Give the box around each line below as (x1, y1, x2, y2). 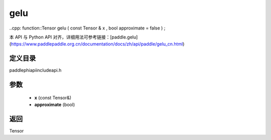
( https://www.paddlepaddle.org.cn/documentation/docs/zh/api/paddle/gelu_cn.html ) (9, 41, 185, 47)
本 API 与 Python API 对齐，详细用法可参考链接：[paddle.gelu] (9, 34, 138, 40)
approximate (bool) (34, 101, 75, 107)
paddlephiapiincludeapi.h (9, 67, 62, 73)
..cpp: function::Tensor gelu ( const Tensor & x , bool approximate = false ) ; (9, 25, 166, 31)
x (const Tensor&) (34, 94, 72, 100)
